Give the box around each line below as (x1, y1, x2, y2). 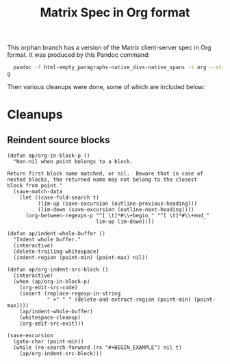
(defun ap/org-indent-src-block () (7, 266, 109, 273)
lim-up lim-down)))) (95, 218, 155, 225)
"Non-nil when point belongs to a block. (13, 158, 133, 165)
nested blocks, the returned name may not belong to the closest (7, 176, 197, 183)
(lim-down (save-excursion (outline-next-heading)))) (37, 206, 194, 213)
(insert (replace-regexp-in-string (19, 290, 121, 297)
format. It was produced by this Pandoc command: (7, 51, 151, 59)
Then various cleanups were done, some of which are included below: (7, 82, 205, 90)
